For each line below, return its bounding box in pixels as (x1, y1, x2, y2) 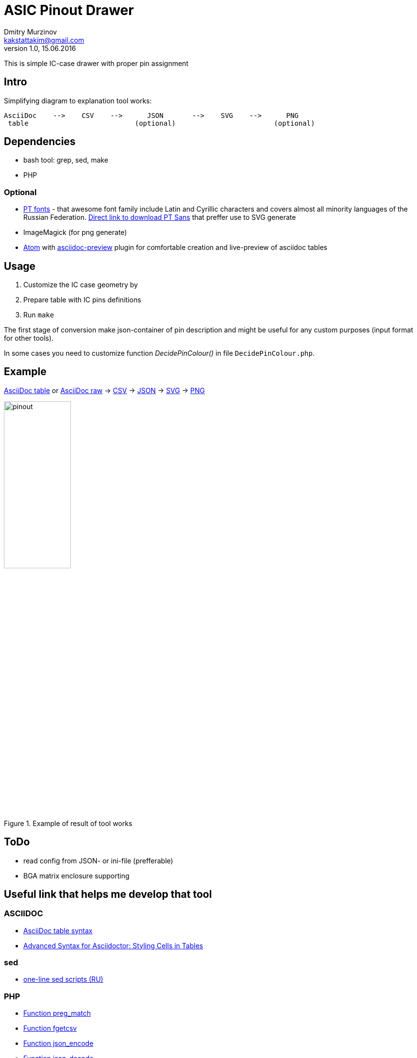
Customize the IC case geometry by (23, 281, 138, 289)
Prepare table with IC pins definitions (23, 296, 141, 304)
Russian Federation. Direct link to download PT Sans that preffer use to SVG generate (23, 213, 296, 222)
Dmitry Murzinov (4, 27, 57, 36)
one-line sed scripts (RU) (23, 975, 103, 984)
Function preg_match (23, 1009, 91, 1018)
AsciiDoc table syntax (23, 926, 93, 935)
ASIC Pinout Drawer (4, 2, 134, 18)
